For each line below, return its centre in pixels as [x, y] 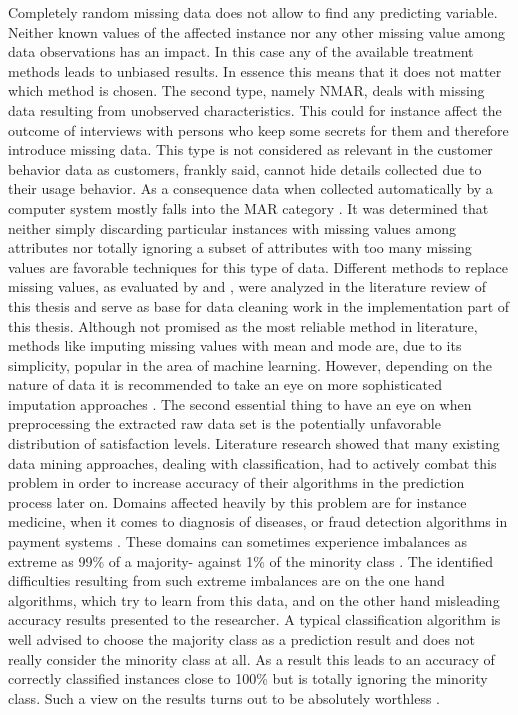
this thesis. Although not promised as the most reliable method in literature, [243, 325]
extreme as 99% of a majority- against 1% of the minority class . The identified [250, 560]
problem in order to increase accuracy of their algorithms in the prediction [236, 482]
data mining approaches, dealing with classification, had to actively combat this [252, 462]
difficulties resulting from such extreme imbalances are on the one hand [226, 580]
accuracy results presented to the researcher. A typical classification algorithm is [254, 619]
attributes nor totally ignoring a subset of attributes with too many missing [240, 247]
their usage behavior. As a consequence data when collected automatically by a [250, 188]
